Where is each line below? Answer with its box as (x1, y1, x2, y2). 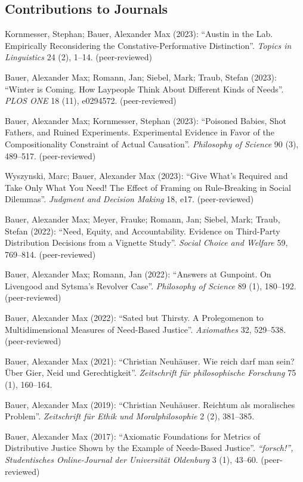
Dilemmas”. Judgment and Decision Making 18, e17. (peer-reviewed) (5, 193, 254, 205)
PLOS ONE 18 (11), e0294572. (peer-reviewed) (5, 94, 177, 107)
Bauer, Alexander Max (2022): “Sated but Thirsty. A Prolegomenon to (5, 311, 264, 324)
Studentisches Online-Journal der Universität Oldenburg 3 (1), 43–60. (5, 453, 258, 466)
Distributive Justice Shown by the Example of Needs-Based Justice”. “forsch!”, (5, 441, 293, 454)
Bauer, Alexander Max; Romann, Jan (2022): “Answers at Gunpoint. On (5, 268, 271, 280)
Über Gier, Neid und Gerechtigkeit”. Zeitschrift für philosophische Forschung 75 (5, 366, 296, 379)
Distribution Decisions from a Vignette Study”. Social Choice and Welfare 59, (5, 236, 288, 249)
